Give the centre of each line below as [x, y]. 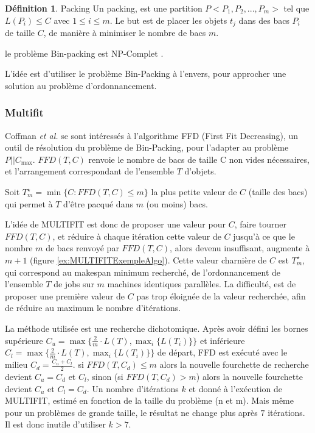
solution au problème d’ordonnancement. [81, 85]
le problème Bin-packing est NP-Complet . [84, 53]
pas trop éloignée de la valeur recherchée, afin [221, 295]
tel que [296, 8]
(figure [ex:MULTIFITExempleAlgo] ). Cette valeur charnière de [148, 259]
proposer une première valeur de [65, 295]
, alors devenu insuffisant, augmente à [240, 248]
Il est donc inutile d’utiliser [55, 424]
